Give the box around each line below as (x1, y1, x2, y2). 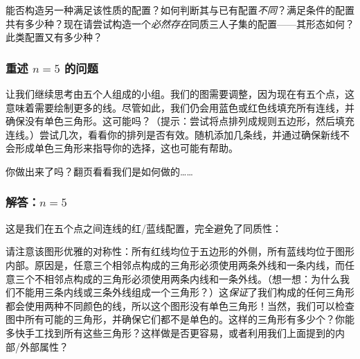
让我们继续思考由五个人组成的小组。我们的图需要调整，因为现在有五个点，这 (6, 87, 354, 100)
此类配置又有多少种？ (6, 30, 102, 44)
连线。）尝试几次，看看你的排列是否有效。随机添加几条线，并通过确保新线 (6, 127, 340, 141)
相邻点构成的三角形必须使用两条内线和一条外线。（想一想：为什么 (44, 271, 340, 286)
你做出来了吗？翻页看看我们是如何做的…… (6, 164, 193, 178)
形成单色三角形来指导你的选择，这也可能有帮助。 (15, 141, 238, 155)
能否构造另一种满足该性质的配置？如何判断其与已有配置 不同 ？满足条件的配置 (6, 3, 354, 17)
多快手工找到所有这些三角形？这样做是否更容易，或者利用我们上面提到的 (6, 325, 335, 340)
